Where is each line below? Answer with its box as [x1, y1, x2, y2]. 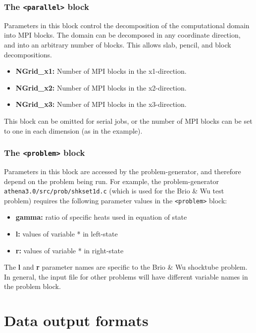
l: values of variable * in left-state [15, 229, 118, 238]
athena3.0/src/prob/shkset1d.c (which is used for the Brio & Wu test [4, 186, 224, 196]
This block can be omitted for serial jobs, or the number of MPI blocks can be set [4, 115, 253, 126]
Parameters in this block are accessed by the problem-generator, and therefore [4, 166, 241, 176]
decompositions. [4, 49, 52, 59]
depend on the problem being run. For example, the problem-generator [4, 176, 219, 186]
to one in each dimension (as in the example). [4, 125, 143, 136]
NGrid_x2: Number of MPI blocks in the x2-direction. [15, 82, 187, 93]
